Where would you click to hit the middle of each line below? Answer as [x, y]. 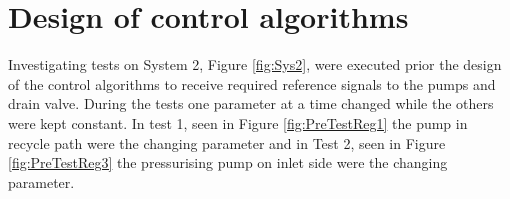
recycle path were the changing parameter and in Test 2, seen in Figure [227, 142]
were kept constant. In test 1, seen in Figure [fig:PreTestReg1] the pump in [238, 122]
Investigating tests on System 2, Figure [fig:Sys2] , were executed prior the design [255, 64]
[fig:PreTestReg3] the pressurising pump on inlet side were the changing [228, 162]
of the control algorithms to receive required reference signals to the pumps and [252, 83]
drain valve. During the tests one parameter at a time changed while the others [251, 103]
